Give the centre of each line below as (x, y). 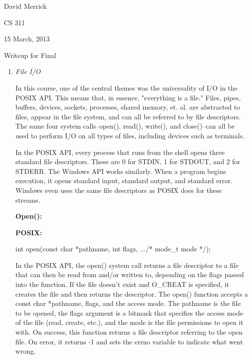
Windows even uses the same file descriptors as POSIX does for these (118, 190)
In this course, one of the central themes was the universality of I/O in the (126, 87)
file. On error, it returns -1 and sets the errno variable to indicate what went (129, 341)
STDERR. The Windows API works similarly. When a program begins (121, 171)
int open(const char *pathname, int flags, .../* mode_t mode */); (113, 249)
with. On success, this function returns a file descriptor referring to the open (129, 332)
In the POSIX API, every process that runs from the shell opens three (120, 152)
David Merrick (25, 6)
